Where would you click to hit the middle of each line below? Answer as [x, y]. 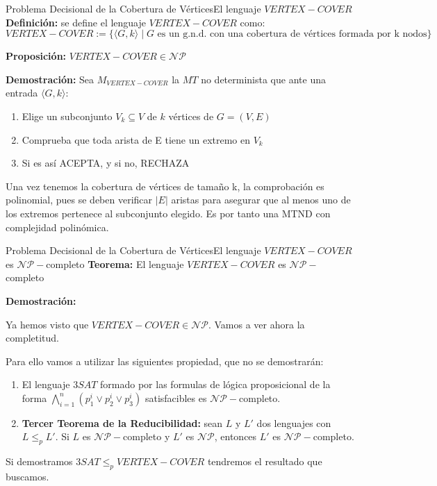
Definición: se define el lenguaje [76, 22]
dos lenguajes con [294, 422]
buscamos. [27, 477]
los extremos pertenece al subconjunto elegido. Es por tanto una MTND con [168, 213]
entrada [22, 93]
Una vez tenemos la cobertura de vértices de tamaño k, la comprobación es [165, 186]
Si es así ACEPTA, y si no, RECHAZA [106, 163]
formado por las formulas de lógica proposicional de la [215, 384]
